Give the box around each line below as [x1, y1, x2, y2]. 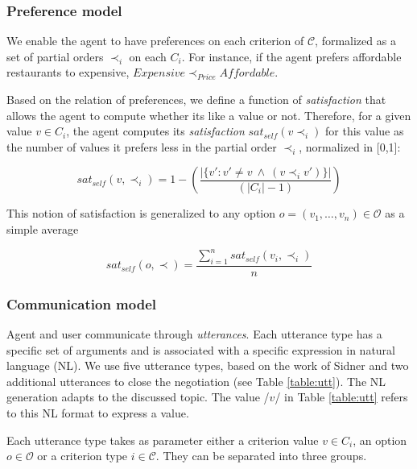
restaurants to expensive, [6, 64, 130, 81]
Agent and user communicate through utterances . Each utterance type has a [6, 326, 382, 342]
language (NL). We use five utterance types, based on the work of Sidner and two [6, 357, 409, 374]
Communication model [6, 293, 157, 313]
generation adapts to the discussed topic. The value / [6, 388, 270, 405]
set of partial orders [6, 48, 104, 64]
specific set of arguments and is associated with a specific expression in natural [6, 341, 395, 358]
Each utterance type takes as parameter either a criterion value [6, 431, 319, 448]
